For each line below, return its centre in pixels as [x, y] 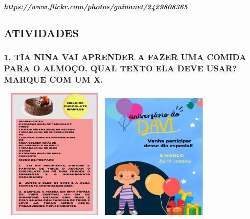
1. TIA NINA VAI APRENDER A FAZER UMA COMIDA [125, 57]
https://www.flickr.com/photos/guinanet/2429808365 [96, 6]
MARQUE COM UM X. [53, 79]
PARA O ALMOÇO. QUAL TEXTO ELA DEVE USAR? [120, 68]
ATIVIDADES [42, 33]
